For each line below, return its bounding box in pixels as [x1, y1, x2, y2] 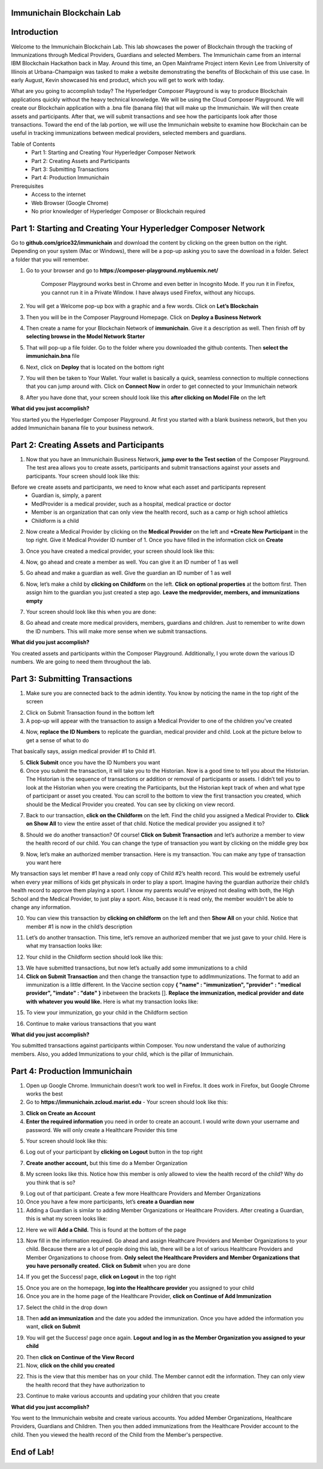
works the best [26, 1090, 63, 1097]
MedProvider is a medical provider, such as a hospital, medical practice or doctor [31, 500, 231, 507]
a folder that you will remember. [11, 255, 90, 263]
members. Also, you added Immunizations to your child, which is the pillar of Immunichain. [11, 1050, 234, 1058]
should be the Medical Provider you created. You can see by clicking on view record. [26, 800, 235, 808]
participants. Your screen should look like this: [26, 472, 140, 480]
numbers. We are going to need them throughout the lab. [11, 658, 152, 665]
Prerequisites [11, 182, 44, 189]
